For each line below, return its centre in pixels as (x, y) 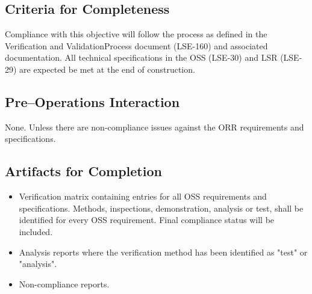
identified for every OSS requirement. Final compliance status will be (147, 220)
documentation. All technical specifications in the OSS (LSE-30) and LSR (141, 57)
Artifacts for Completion (83, 171)
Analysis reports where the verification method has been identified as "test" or (163, 252)
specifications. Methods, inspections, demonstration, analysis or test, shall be (161, 208)
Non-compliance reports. (64, 283)
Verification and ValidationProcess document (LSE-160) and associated (136, 45)
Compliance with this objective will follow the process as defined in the (136, 34)
